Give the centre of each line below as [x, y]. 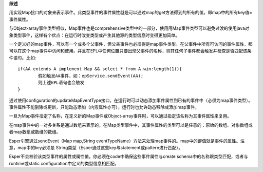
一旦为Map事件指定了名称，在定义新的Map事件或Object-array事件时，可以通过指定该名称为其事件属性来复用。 [120, 116]
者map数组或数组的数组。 [35, 132]
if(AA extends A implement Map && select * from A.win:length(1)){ [100, 69]
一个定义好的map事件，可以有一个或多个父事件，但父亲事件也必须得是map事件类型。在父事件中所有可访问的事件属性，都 [131, 44]
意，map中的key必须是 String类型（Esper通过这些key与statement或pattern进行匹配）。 [96, 148]
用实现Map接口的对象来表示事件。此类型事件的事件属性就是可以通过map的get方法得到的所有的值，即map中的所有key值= [131, 13]
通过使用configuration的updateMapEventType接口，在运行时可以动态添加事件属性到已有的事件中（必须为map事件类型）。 [131, 100]
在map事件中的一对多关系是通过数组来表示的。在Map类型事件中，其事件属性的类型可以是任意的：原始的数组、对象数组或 [131, 125]
